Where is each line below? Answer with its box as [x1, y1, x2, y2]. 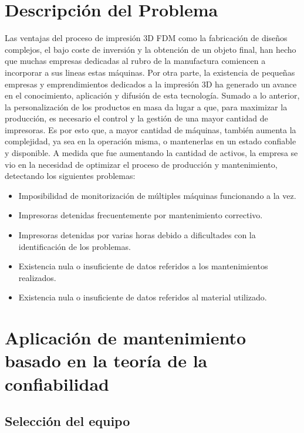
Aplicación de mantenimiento [5, 326, 246, 350]
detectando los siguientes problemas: [5, 170, 136, 182]
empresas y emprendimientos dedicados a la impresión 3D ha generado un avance [5, 77, 297, 90]
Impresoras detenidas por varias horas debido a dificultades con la [18, 229, 256, 241]
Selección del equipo [5, 412, 130, 430]
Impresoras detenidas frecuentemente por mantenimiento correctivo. [18, 209, 263, 221]
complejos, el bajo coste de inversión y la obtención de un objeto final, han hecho [5, 43, 296, 55]
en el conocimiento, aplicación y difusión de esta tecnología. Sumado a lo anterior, [5, 89, 300, 102]
